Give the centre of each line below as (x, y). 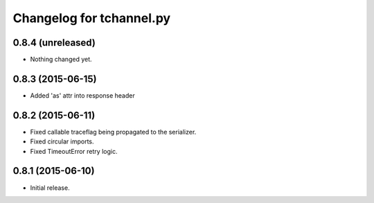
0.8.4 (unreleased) (54, 43)
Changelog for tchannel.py (92, 18)
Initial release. (50, 188)
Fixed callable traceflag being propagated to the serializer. (113, 132)
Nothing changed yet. (61, 60)
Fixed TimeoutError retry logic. (74, 151)
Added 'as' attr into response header (82, 95)
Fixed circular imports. (62, 141)
